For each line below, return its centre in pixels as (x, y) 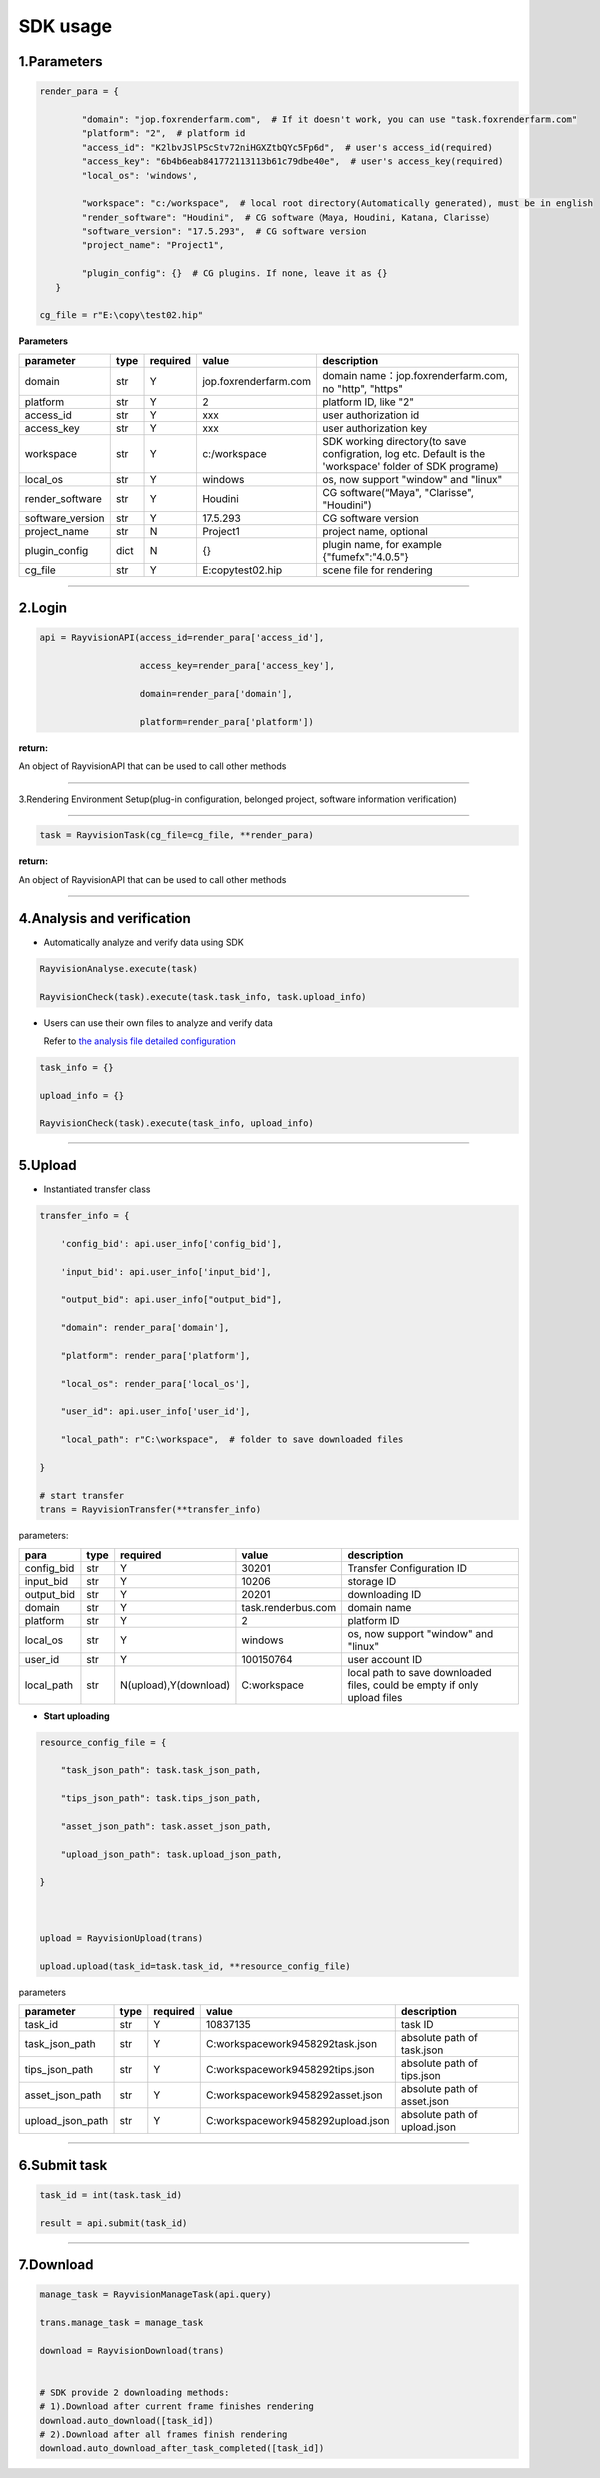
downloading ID (384, 1594)
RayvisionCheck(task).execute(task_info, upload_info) (176, 1123)
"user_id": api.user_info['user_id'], (155, 1411)
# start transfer (82, 1495)
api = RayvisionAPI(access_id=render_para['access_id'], (182, 638)
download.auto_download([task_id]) (126, 2420)
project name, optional (375, 531)
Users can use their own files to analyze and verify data (158, 1022)
